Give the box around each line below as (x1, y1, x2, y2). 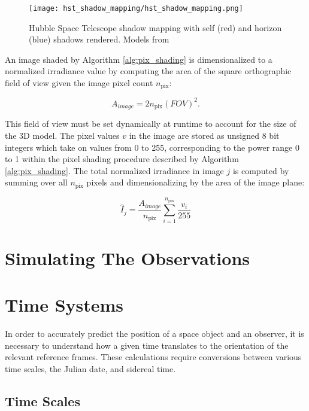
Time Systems (5, 293, 124, 317)
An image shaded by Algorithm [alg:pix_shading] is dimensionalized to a (5, 53, 272, 65)
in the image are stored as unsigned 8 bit (129, 129, 280, 142)
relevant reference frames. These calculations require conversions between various (5, 351, 302, 363)
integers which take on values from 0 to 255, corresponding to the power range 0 (5, 141, 299, 153)
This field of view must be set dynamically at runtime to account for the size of (5, 117, 296, 130)
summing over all (5, 176, 68, 188)
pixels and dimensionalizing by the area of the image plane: (86, 176, 305, 188)
